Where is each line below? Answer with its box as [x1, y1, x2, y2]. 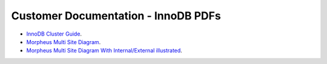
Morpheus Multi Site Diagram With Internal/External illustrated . [26, 47, 183, 54]
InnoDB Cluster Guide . [26, 30, 82, 37]
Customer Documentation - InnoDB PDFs [11, 9, 221, 22]
